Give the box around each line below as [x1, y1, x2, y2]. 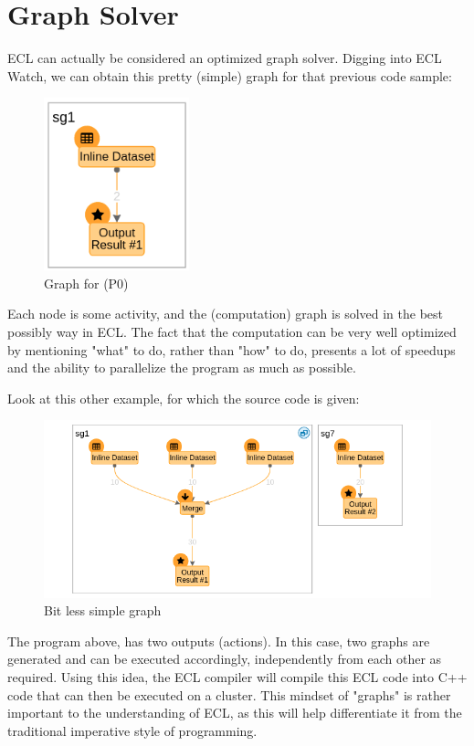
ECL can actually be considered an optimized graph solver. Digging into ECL [7, 48, 442, 68]
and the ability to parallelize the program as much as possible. [7, 358, 356, 377]
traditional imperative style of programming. [7, 720, 258, 740]
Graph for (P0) [44, 273, 129, 292]
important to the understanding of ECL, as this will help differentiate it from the [7, 703, 462, 722]
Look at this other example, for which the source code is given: [7, 388, 360, 407]
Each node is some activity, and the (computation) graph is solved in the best [7, 304, 444, 323]
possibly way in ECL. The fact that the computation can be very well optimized [7, 322, 457, 341]
